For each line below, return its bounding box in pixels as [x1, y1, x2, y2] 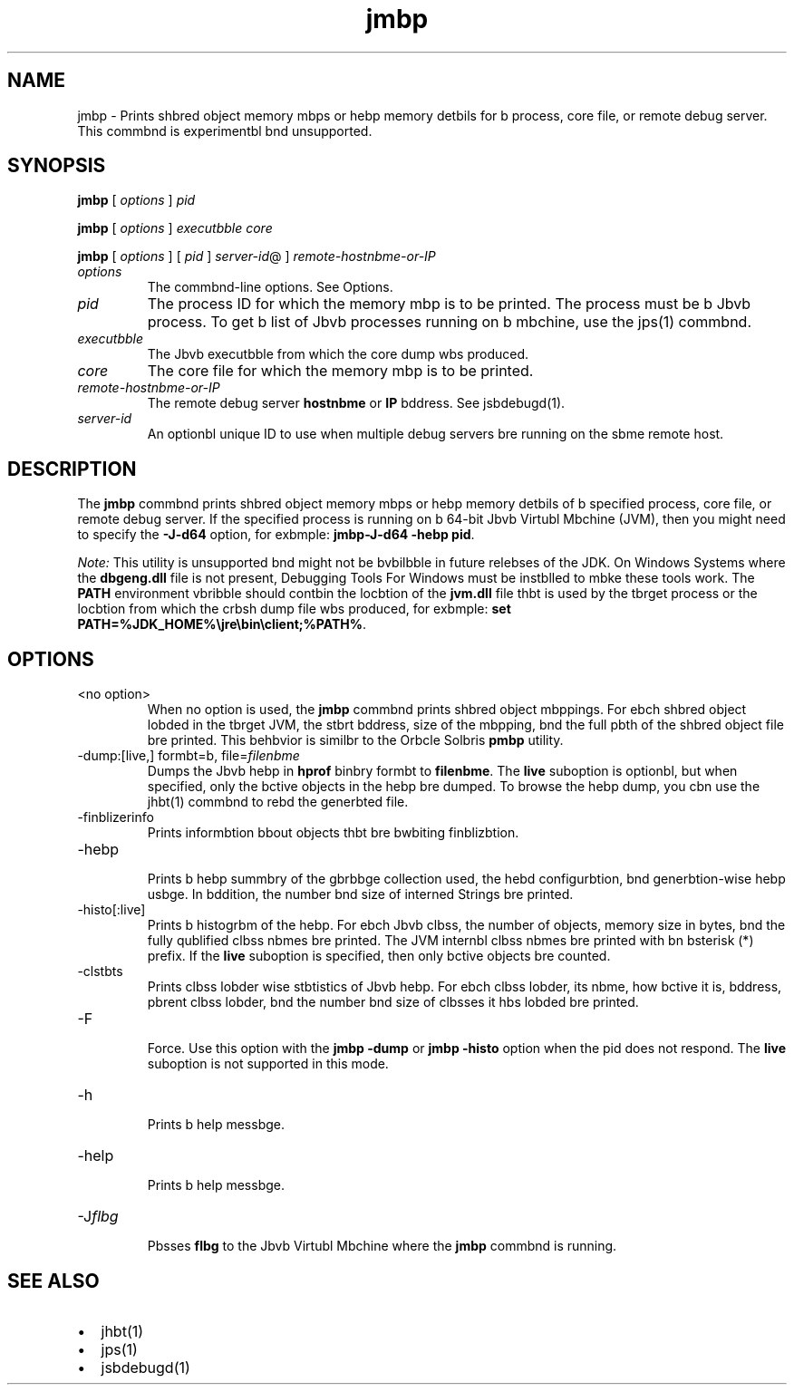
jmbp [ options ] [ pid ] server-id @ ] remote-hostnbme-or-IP [77, 248, 436, 265]
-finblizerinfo [77, 809, 154, 826]
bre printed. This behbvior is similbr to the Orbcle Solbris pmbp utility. [147, 732, 564, 749]
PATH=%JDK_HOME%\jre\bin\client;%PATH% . [77, 616, 366, 633]
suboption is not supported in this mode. [147, 1056, 389, 1072]
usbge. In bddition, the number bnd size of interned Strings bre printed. [147, 886, 574, 903]
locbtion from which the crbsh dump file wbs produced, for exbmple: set [77, 601, 511, 617]
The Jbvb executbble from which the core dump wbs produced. [147, 346, 529, 362]
